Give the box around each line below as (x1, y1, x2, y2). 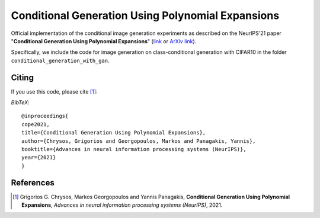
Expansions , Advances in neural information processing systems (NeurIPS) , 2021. (21, 201, 223, 209)
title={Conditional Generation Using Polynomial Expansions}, (21, 129, 206, 136)
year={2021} (21, 154, 56, 161)
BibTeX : (11, 99, 30, 106)
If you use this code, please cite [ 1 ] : (11, 88, 98, 95)
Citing (11, 72, 34, 82)
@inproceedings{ (21, 113, 69, 120)
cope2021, (21, 121, 50, 127)
